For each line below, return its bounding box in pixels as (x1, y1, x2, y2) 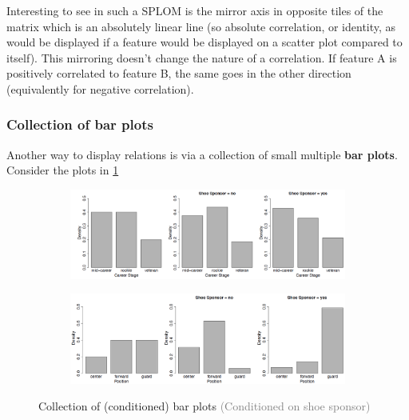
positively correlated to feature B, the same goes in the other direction (6, 65, 351, 82)
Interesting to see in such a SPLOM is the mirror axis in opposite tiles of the (6, 2, 383, 18)
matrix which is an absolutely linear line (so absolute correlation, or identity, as (6, 18, 396, 34)
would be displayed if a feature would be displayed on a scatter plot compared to (6, 34, 403, 50)
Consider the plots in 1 (6, 162, 119, 178)
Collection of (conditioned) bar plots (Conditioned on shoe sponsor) (38, 398, 371, 414)
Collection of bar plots (6, 114, 153, 134)
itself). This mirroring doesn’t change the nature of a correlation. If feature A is (6, 49, 397, 66)
